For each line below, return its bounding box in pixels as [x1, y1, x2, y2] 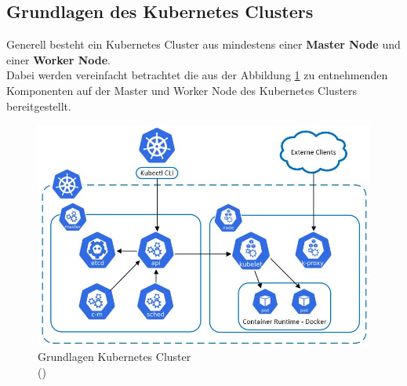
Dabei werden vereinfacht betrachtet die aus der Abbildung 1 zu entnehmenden [6, 67, 388, 83]
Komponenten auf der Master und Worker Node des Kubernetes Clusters [6, 82, 358, 98]
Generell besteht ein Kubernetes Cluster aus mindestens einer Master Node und [6, 36, 401, 53]
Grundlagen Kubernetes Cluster [38, 348, 191, 365]
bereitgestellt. [6, 97, 71, 114]
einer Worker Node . [6, 51, 111, 67]
